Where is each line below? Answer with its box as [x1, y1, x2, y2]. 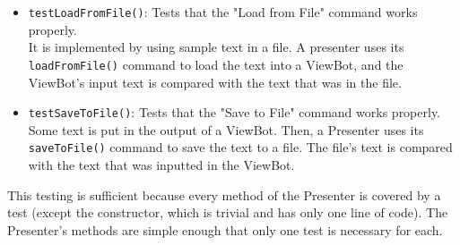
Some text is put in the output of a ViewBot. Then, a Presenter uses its [28, 120, 424, 139]
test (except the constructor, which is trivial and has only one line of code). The [7, 203, 448, 222]
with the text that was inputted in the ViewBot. [28, 156, 295, 173]
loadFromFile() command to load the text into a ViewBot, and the [28, 55, 404, 73]
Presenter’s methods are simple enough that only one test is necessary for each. [7, 220, 443, 239]
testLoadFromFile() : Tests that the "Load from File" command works [28, 3, 418, 21]
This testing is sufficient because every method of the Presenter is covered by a [7, 185, 441, 204]
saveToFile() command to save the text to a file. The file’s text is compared [28, 138, 453, 156]
